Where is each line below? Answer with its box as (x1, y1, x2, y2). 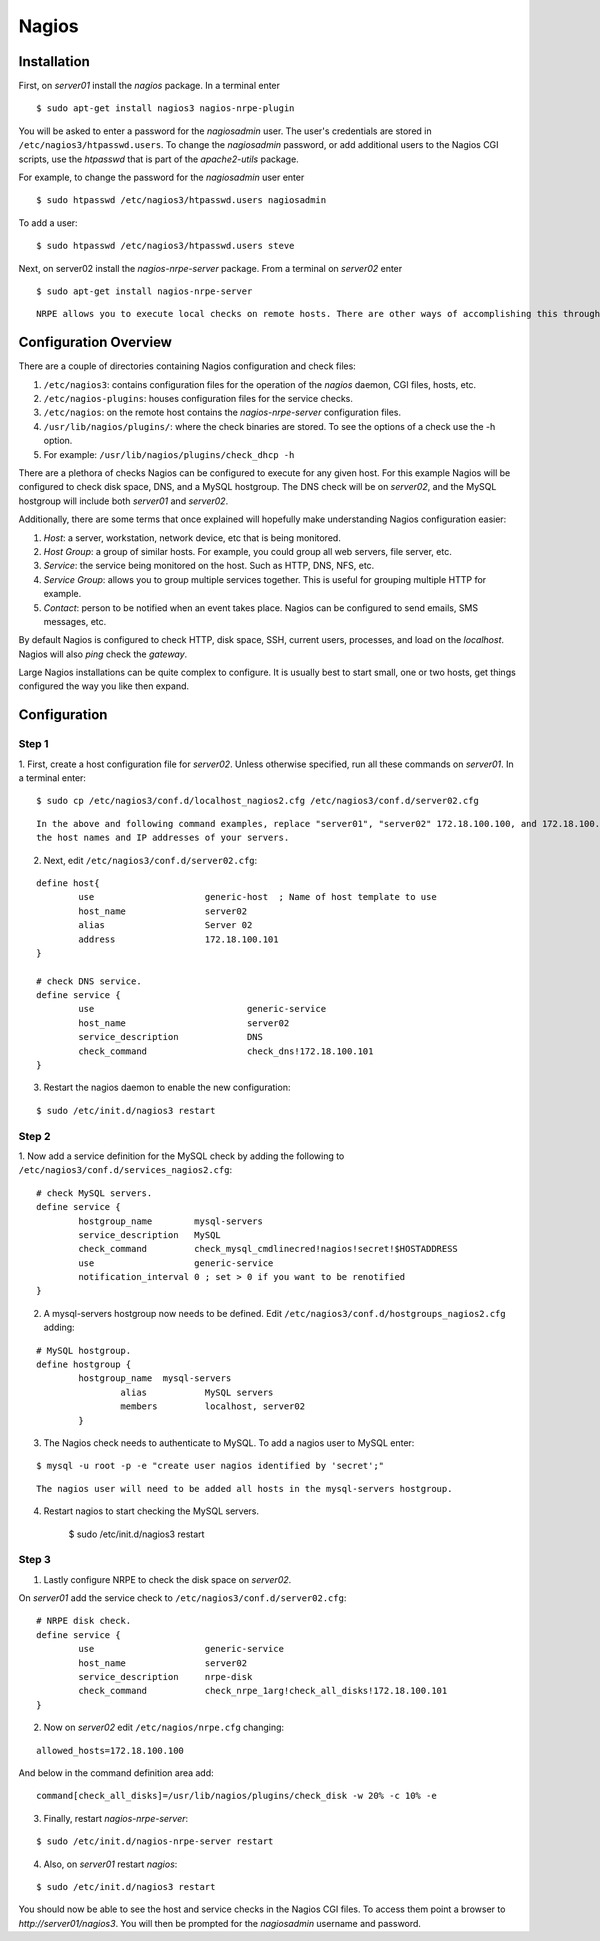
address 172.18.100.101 (78, 933, 279, 945)
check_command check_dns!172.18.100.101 (78, 1045, 374, 1057)
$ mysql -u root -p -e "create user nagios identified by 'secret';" (36, 1460, 385, 1472)
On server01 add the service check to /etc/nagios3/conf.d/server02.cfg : (18, 1592, 347, 1604)
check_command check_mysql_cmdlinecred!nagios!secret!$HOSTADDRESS (78, 1243, 459, 1255)
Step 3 (18, 1553, 52, 1567)
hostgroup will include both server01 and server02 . (18, 495, 229, 507)
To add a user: (18, 216, 79, 229)
